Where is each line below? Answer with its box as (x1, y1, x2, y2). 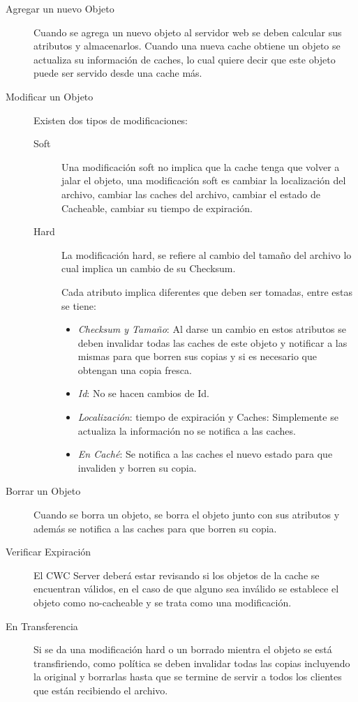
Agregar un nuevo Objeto (6, 1, 114, 15)
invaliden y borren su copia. (77, 460, 197, 475)
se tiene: (61, 298, 96, 313)
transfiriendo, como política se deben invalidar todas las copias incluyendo (33, 655, 350, 670)
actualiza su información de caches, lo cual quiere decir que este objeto (33, 52, 336, 66)
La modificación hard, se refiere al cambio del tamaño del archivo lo (61, 247, 352, 262)
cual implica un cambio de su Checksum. (61, 261, 236, 276)
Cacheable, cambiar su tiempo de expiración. (61, 200, 253, 215)
